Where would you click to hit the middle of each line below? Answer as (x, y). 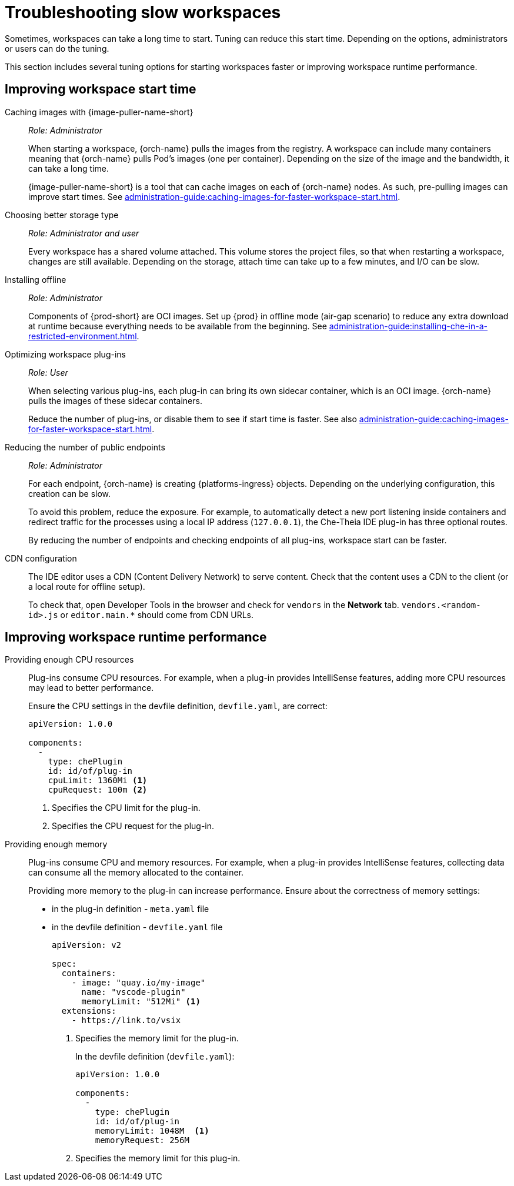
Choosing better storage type (62, 215)
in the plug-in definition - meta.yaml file (131, 909)
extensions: (89, 1011)
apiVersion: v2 (87, 945)
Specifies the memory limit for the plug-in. (157, 1038)
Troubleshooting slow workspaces (143, 12)
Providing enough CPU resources (69, 660)
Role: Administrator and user (84, 233)
